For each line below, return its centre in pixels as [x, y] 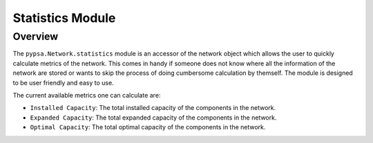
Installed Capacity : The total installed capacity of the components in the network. [153, 108]
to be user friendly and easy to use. [63, 82]
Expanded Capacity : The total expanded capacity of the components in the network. [153, 118]
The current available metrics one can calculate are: [87, 95]
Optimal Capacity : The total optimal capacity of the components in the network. [148, 127]
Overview [36, 36]
